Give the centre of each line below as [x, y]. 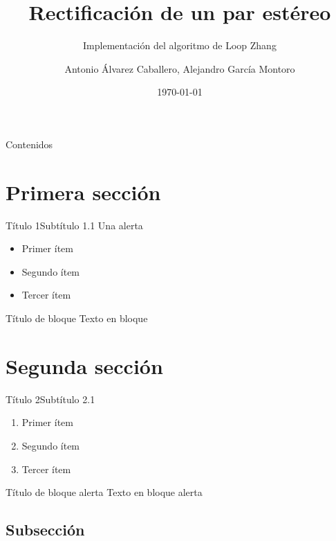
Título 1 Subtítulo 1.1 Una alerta [74, 225]
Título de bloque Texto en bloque [77, 318]
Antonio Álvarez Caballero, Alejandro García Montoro [180, 68]
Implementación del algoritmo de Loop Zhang [180, 45]
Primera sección [83, 192]
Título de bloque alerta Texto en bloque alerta [104, 492]
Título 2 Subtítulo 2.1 [50, 399]
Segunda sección [84, 365]
